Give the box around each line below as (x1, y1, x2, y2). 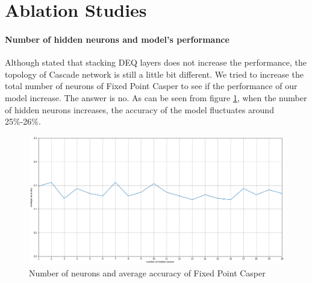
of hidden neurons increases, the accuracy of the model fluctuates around (5, 103, 274, 116)
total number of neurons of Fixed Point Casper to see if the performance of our (5, 79, 298, 92)
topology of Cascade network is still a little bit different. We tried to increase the (5, 67, 304, 80)
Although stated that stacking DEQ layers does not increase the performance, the (5, 56, 307, 69)
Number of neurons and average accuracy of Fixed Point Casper (29, 266, 266, 279)
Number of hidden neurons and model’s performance (5, 33, 229, 45)
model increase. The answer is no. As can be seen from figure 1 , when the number (5, 91, 307, 104)
